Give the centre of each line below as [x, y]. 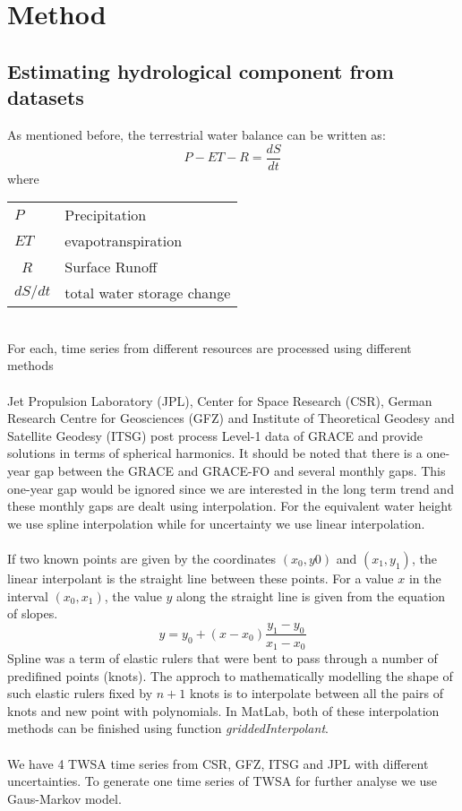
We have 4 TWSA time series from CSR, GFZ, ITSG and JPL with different [218, 763]
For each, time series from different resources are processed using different [210, 347]
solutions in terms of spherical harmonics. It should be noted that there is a [215, 453]
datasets [46, 97]
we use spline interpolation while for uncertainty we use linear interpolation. [216, 523]
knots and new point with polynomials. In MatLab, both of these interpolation [223, 710]
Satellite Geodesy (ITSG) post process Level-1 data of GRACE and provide [215, 435]
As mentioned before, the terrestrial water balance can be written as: [197, 134]
